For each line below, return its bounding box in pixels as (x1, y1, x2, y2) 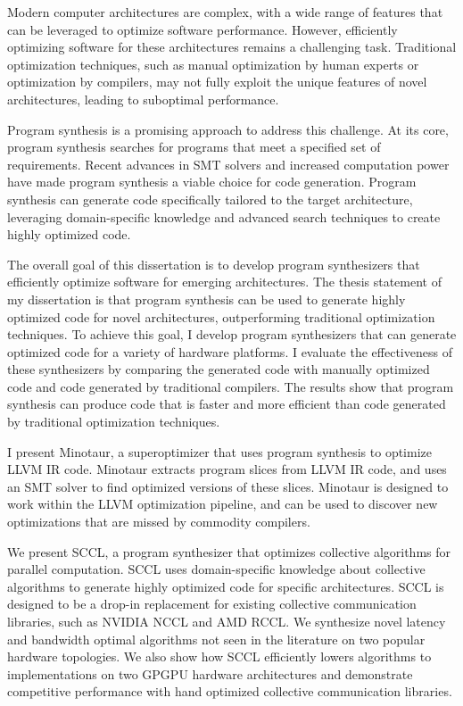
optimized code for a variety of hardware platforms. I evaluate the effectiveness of (7, 342, 452, 361)
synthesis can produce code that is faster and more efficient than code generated (7, 395, 446, 413)
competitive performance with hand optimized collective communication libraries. (7, 682, 452, 701)
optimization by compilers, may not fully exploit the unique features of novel (7, 72, 427, 91)
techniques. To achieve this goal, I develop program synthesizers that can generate (7, 325, 457, 344)
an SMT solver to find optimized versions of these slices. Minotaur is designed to (7, 477, 449, 495)
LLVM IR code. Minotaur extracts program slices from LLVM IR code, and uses (7, 460, 447, 478)
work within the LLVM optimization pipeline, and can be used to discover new (7, 494, 438, 513)
